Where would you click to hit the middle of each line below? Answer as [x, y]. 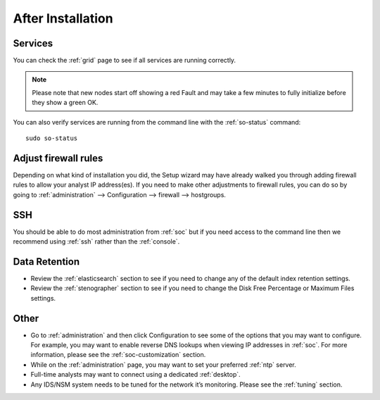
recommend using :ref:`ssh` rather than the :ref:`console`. [96, 242]
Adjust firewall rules [58, 158]
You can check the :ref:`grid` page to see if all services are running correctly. [124, 61]
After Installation [63, 18]
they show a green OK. [65, 103]
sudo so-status [52, 138]
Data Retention [46, 262]
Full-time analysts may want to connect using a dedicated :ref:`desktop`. [135, 375]
